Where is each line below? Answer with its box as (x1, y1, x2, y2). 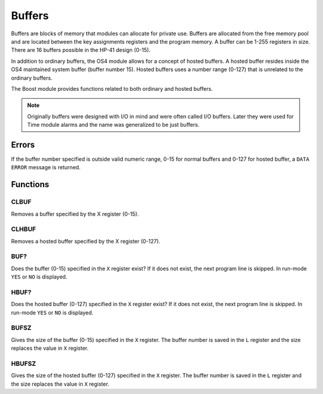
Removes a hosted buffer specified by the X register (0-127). (11, 237, 161, 245)
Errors (11, 139, 35, 149)
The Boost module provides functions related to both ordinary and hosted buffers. (11, 85, 213, 92)
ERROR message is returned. (11, 164, 81, 171)
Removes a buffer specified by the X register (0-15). (11, 210, 139, 218)
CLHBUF (11, 225, 36, 233)
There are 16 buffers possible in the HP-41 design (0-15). (11, 47, 151, 54)
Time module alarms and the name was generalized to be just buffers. (27, 121, 200, 129)
